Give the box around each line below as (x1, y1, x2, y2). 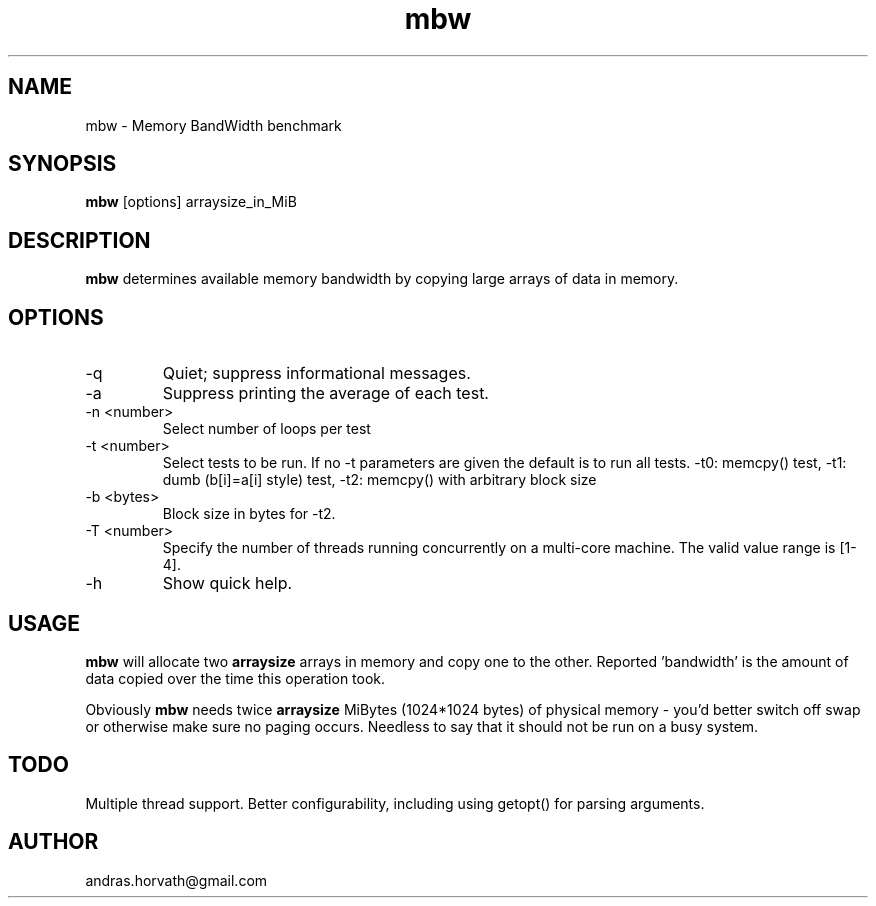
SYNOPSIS (8, 151, 117, 177)
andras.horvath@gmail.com (85, 871, 268, 889)
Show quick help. (162, 573, 293, 594)
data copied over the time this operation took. (85, 669, 386, 687)
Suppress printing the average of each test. (162, 383, 489, 404)
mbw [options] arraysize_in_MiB (85, 193, 297, 211)
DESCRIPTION (8, 227, 151, 253)
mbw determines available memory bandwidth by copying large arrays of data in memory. (85, 270, 679, 288)
